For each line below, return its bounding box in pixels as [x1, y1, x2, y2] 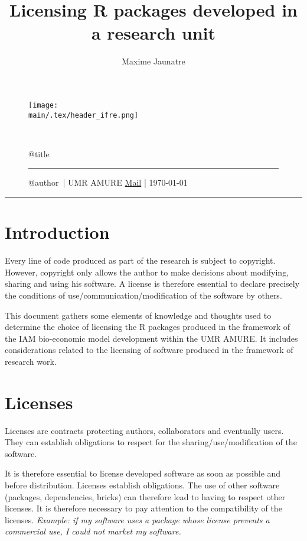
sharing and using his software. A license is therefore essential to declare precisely [5, 277, 300, 290]
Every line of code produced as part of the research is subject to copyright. [5, 254, 276, 267]
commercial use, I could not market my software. [5, 525, 181, 537]
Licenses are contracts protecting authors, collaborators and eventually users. [5, 424, 284, 436]
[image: [28, 101, 58, 109]
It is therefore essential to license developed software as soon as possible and [5, 467, 281, 480]
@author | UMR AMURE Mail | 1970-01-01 [28, 176, 188, 189]
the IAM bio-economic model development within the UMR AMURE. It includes [5, 332, 298, 344]
